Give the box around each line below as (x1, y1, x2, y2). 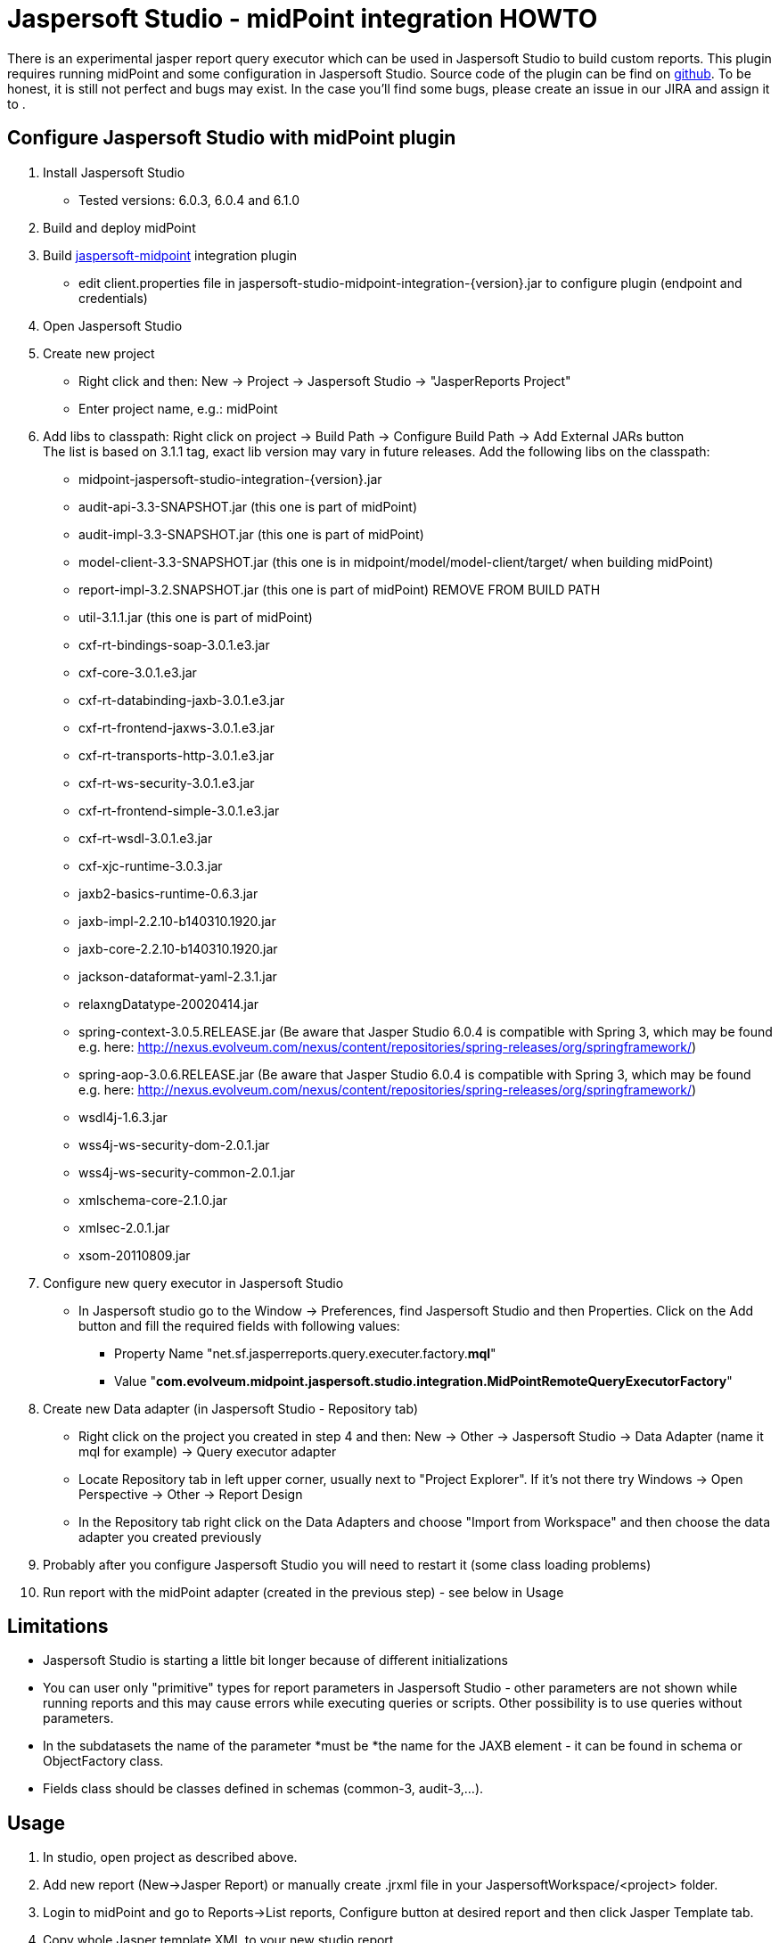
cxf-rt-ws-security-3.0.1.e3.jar (78, 775, 255, 791)
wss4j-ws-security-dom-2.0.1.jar (78, 1136, 270, 1152)
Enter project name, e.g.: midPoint (78, 400, 278, 416)
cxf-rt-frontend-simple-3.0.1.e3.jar (78, 802, 280, 818)
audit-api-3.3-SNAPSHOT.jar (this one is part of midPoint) (78, 498, 417, 514)
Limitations (7, 1615, 109, 1638)
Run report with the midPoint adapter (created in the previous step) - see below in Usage (43, 1584, 564, 1600)
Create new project (43, 345, 155, 361)
